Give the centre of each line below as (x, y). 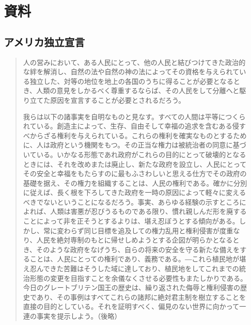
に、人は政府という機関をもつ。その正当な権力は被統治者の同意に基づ (135, 145)
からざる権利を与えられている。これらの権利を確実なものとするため (138, 135)
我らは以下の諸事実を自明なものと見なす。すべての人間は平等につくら (134, 116)
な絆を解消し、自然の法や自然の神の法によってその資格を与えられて (131, 72)
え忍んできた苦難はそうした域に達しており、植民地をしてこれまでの (131, 268)
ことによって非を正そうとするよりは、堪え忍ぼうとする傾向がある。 (131, 221)
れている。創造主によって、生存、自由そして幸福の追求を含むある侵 (131, 126)
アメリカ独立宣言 (44, 41)
